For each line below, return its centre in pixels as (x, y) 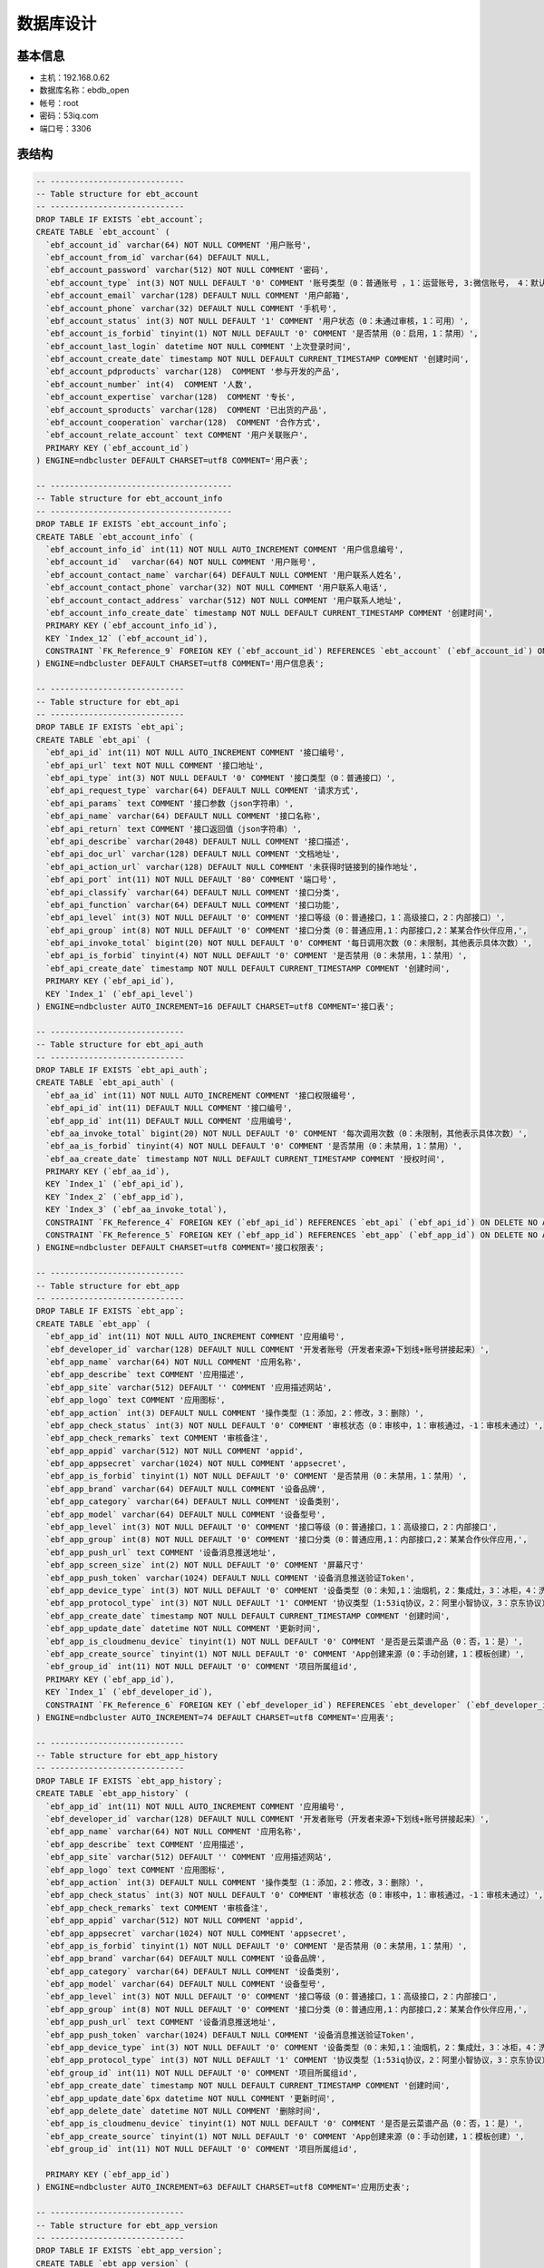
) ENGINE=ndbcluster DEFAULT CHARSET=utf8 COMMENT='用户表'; (172, 461)
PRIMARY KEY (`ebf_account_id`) (117, 448)
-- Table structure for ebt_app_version (126, 2225)
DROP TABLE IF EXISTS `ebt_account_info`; (131, 524)
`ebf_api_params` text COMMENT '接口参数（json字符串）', (170, 803)
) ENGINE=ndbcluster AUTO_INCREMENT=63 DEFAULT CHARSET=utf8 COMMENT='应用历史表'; (223, 2187)
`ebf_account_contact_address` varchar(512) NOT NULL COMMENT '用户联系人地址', (224, 600)
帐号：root (59, 103)
